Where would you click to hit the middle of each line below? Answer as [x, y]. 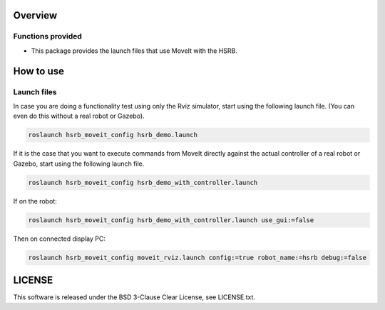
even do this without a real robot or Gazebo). [79, 116]
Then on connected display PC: [60, 239]
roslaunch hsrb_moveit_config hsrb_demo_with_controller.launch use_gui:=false [171, 220]
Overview [35, 15]
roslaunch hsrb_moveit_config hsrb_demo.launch [113, 135]
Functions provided [47, 36]
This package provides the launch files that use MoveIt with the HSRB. [134, 51]
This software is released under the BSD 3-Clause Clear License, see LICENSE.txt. [134, 297]
